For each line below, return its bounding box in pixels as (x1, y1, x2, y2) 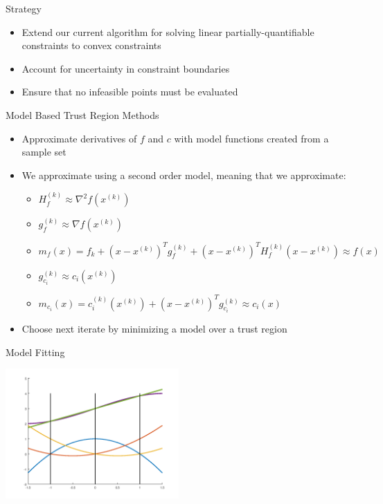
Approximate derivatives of (21, 131, 137, 145)
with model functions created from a (174, 131, 329, 145)
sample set (21, 144, 66, 159)
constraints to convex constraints (21, 38, 161, 53)
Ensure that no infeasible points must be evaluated (21, 84, 238, 99)
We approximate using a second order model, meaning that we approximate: (21, 167, 346, 182)
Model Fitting (6, 344, 65, 359)
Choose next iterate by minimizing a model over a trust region (21, 321, 287, 336)
